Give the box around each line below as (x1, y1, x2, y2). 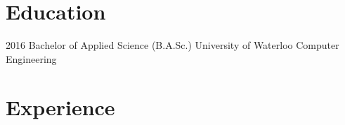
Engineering (6, 51, 57, 66)
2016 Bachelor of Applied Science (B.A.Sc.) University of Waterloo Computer (6, 38, 339, 52)
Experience (6, 92, 115, 121)
